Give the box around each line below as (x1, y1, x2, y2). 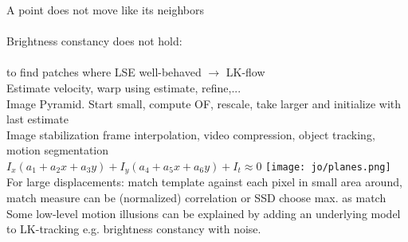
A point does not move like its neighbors (6, 2, 204, 18)
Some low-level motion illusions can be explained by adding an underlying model (6, 205, 401, 221)
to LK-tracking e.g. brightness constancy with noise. (6, 221, 261, 237)
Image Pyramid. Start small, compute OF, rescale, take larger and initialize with (6, 95, 402, 111)
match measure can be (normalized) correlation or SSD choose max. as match (6, 189, 386, 205)
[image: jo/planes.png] (265, 161, 391, 173)
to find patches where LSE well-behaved (6, 64, 202, 80)
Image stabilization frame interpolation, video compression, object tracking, (6, 126, 375, 142)
